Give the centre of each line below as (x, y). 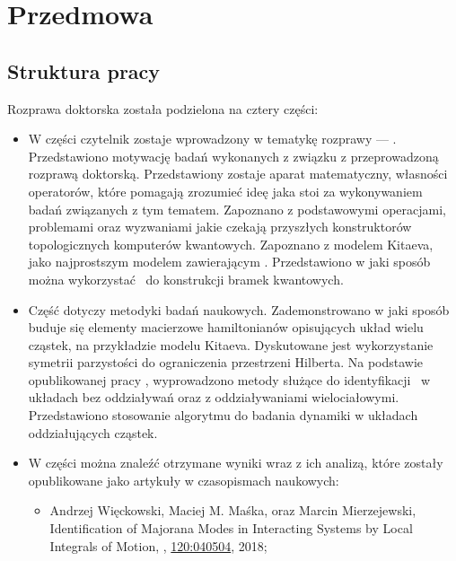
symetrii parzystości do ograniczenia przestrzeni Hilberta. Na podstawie (226, 362)
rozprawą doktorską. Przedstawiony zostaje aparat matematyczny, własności (238, 174)
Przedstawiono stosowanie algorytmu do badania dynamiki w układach (223, 415)
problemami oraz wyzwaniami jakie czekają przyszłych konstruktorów (220, 227)
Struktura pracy (84, 70)
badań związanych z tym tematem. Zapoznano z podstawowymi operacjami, (237, 209)
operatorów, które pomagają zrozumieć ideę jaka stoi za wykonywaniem (225, 191)
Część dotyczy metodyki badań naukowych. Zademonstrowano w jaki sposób (239, 309)
